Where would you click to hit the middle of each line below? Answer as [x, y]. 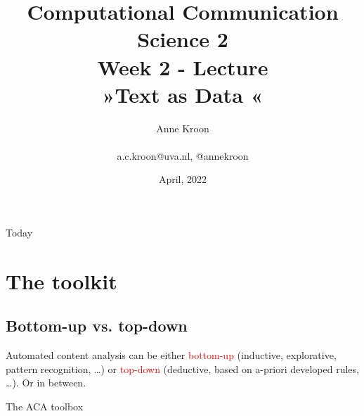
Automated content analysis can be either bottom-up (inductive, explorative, [171, 355]
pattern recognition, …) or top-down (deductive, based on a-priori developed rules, [182, 368]
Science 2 [183, 39]
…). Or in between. [46, 383]
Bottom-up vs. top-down [97, 326]
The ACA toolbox [45, 406]
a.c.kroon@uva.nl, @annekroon [183, 155]
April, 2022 [183, 179]
